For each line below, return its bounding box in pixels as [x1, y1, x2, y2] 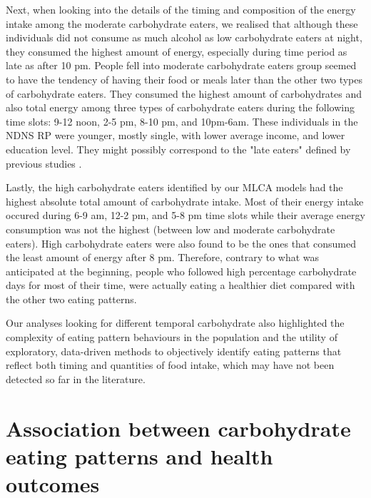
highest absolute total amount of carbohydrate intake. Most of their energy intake [6, 193, 364, 208]
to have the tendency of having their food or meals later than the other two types [6, 71, 363, 86]
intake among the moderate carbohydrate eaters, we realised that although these [6, 16, 358, 31]
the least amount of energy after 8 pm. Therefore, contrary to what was [6, 250, 320, 265]
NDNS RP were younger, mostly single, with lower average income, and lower [6, 128, 345, 143]
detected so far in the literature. [6, 371, 146, 386]
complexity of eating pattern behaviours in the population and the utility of [6, 330, 337, 345]
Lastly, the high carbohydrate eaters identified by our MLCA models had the [6, 180, 343, 195]
